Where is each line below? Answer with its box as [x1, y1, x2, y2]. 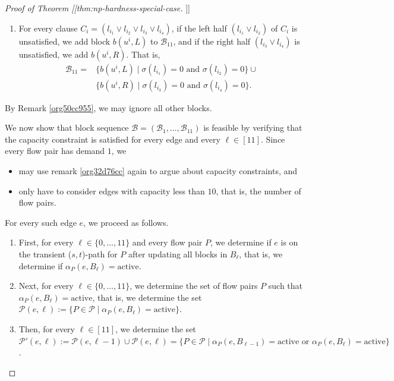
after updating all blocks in [128, 248, 228, 260]
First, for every [18, 236, 74, 248]
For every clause [18, 21, 78, 34]
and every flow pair [132, 236, 203, 248]
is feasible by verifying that [203, 121, 302, 134]
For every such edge [5, 216, 77, 228]
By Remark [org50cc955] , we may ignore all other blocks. [5, 101, 212, 114]
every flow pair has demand [5, 144, 105, 157]
